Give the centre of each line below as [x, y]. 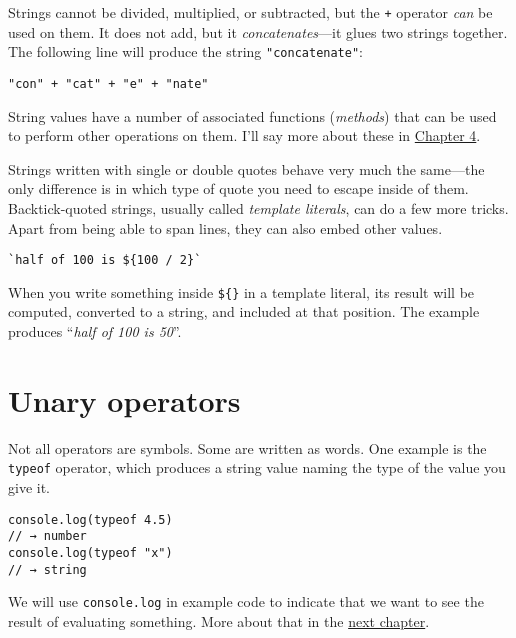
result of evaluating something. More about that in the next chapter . [219, 620]
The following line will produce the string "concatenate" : [185, 51]
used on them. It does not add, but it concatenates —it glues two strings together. [258, 31]
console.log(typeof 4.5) [90, 519]
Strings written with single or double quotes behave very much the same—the [246, 168]
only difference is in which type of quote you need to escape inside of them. [238, 188]
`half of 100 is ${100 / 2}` [105, 260]
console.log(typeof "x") [90, 552]
